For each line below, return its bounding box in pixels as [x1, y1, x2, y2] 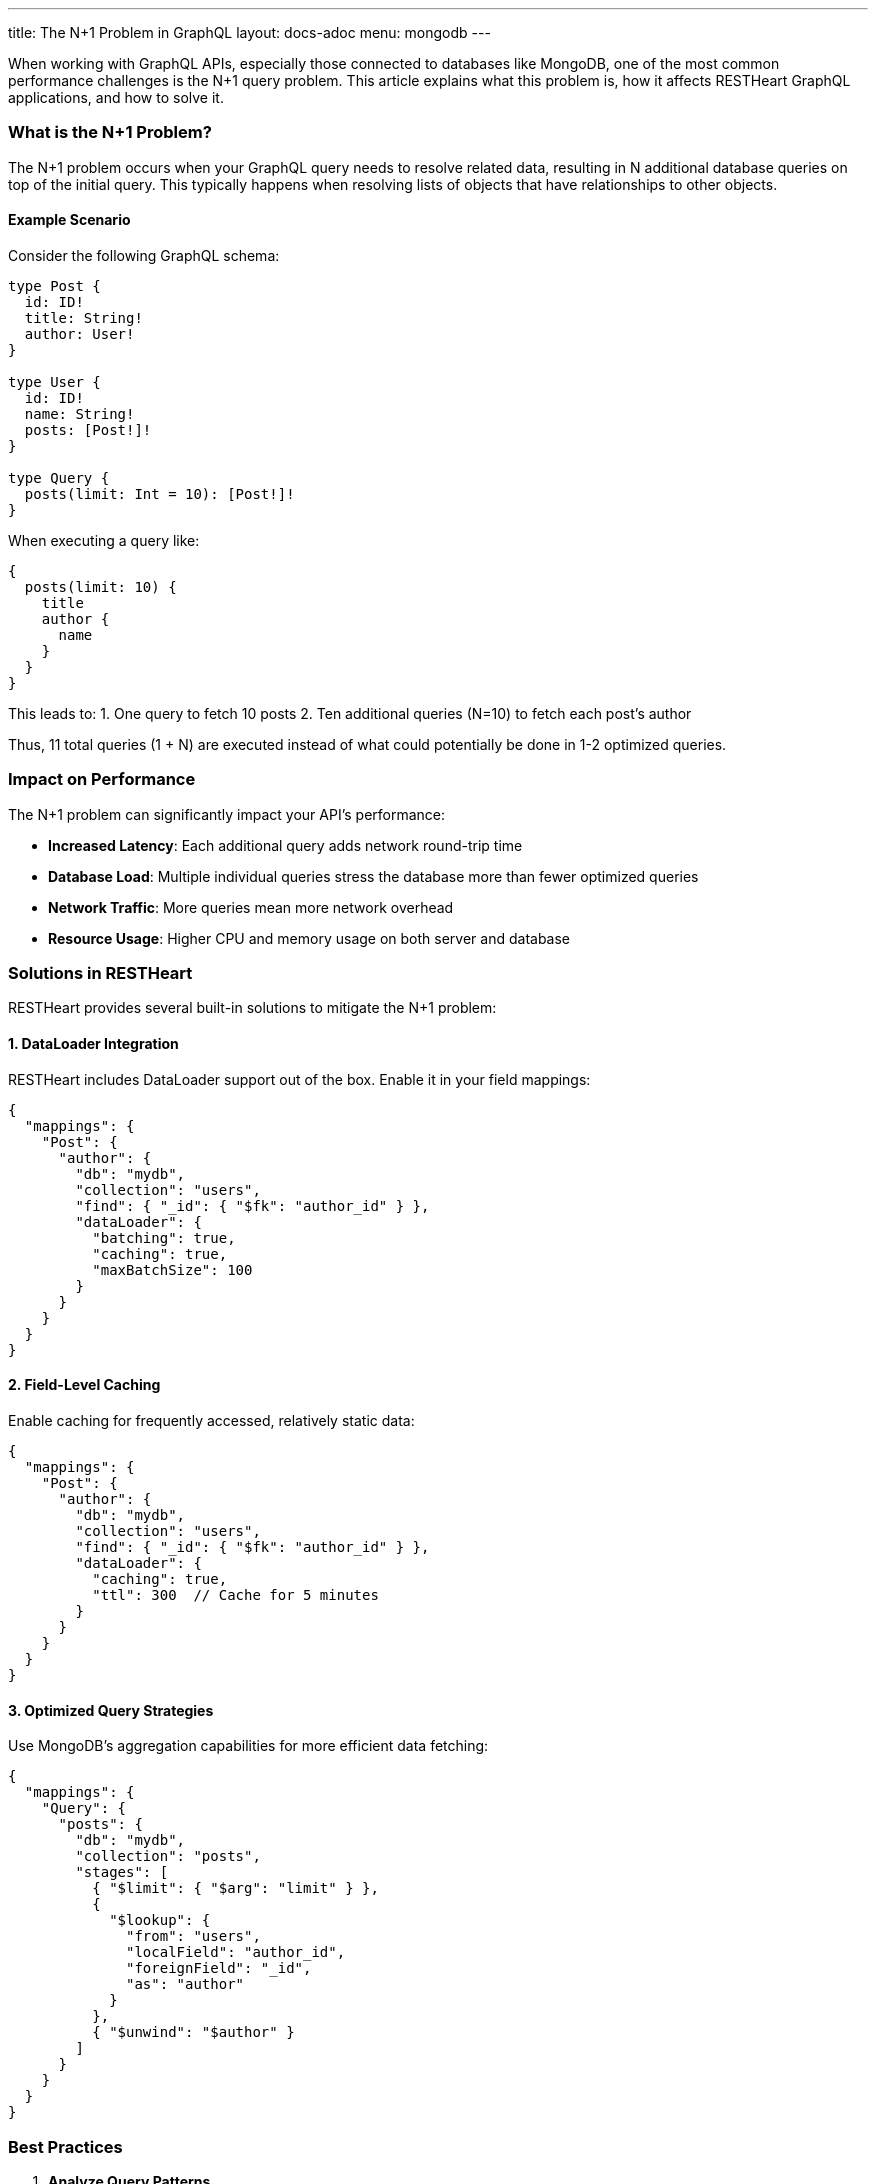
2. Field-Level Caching [8, 1376, 161, 1394]
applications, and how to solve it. [8, 89, 224, 106]
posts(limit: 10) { [24, 578, 177, 595]
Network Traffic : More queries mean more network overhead [48, 898, 454, 916]
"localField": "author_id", [126, 1944, 346, 1961]
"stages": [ [75, 1864, 169, 1881]
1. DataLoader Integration [8, 1035, 179, 1053]
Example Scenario [8, 211, 131, 229]
